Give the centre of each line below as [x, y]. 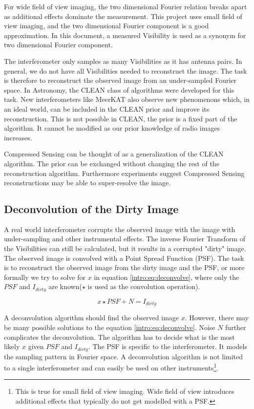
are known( [65, 286]
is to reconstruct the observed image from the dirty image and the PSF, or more [124, 267]
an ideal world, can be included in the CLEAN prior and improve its [107, 108]
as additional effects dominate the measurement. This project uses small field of [123, 16]
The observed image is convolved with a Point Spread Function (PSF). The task [124, 258]
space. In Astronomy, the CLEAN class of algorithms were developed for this [119, 89]
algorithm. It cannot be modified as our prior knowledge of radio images [112, 128]
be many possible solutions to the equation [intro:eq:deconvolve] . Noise [110, 327]
